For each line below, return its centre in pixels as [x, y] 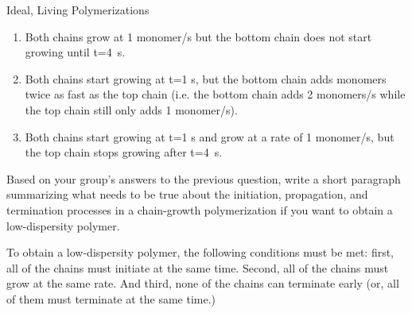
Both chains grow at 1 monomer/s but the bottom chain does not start [198, 36]
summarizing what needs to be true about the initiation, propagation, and [187, 194]
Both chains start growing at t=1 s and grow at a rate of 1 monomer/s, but [210, 136]
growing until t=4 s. [75, 52]
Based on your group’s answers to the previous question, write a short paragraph [204, 178]
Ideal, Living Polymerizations [78, 10]
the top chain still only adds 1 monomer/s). [131, 109]
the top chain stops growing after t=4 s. [124, 152]
